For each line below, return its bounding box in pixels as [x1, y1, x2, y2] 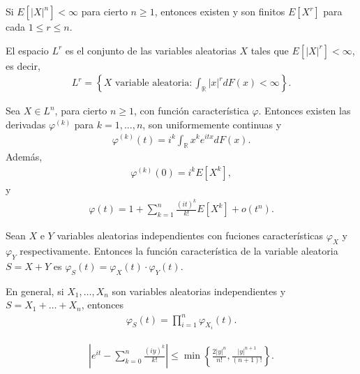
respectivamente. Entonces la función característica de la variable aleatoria [20, 244, 338, 258]
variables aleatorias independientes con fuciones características [57, 228, 324, 243]
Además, [6, 149, 43, 164]
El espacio [6, 43, 49, 57]
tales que [250, 43, 289, 57]
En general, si [6, 283, 64, 298]
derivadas [6, 117, 46, 131]
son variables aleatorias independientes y [112, 283, 286, 298]
